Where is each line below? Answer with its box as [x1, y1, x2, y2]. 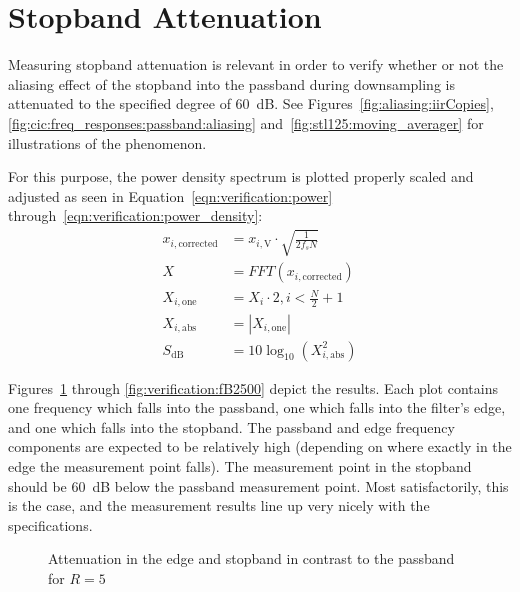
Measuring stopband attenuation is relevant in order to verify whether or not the [8, 54, 504, 75]
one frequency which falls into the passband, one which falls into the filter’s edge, [8, 397, 506, 418]
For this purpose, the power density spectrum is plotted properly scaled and [8, 166, 474, 187]
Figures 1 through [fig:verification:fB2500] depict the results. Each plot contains [8, 377, 498, 398]
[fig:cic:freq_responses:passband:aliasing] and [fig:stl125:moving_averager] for [8, 112, 484, 133]
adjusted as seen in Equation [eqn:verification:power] [8, 185, 333, 206]
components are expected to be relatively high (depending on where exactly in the [8, 436, 512, 457]
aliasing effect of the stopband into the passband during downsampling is [8, 73, 455, 94]
